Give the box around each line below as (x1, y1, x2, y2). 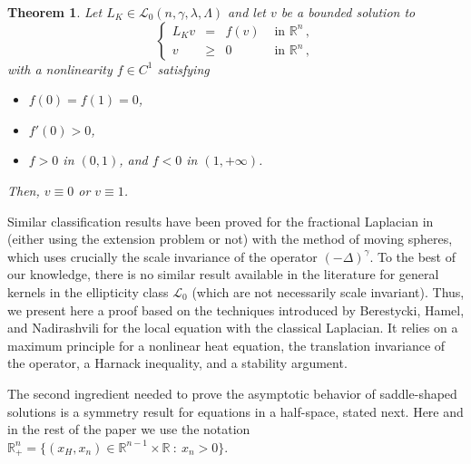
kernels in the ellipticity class (7, 282, 169, 301)
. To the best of (369, 246, 456, 266)
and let (228, 3, 266, 21)
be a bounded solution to (280, 3, 416, 21)
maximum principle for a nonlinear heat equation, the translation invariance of (7, 335, 446, 354)
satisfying (157, 59, 210, 78)
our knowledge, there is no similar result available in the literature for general (7, 265, 439, 284)
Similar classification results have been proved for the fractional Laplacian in (7, 211, 434, 230)
